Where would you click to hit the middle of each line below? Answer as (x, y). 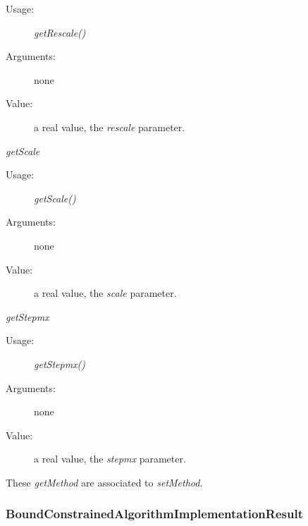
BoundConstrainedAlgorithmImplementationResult (154, 514)
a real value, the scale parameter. (105, 293)
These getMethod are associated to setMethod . (104, 482)
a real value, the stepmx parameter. (110, 459)
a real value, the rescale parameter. (110, 127)
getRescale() (60, 32)
